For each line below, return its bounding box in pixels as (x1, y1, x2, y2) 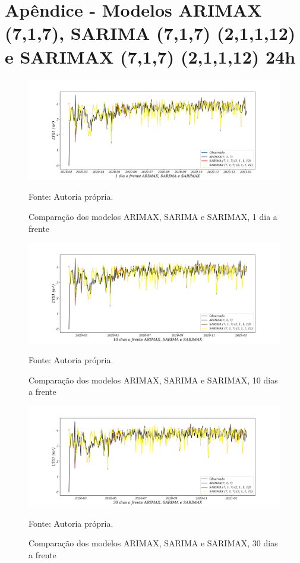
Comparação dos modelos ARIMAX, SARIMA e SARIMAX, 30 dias (29, 537, 278, 549)
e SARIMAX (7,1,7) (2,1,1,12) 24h (5, 44, 296, 68)
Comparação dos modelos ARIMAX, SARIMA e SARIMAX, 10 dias (29, 373, 278, 386)
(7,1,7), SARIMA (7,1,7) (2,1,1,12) (5, 21, 296, 45)
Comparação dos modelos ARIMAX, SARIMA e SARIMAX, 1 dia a (29, 210, 277, 223)
